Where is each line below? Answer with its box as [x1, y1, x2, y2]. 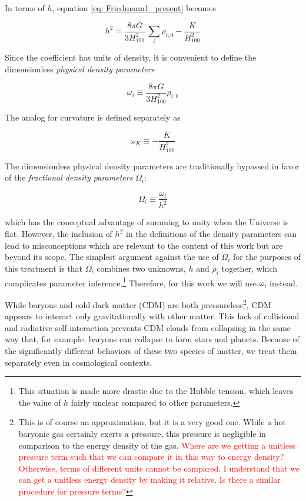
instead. [270, 276, 298, 289]
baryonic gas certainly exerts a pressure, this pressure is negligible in [18, 427, 266, 439]
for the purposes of [233, 250, 301, 263]
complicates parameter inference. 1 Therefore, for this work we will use [5, 275, 257, 289]
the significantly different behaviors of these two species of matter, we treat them [5, 344, 297, 356]
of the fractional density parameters [5, 171, 133, 183]
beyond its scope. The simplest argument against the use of [5, 250, 219, 263]
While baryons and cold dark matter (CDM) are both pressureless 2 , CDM [5, 296, 271, 310]
